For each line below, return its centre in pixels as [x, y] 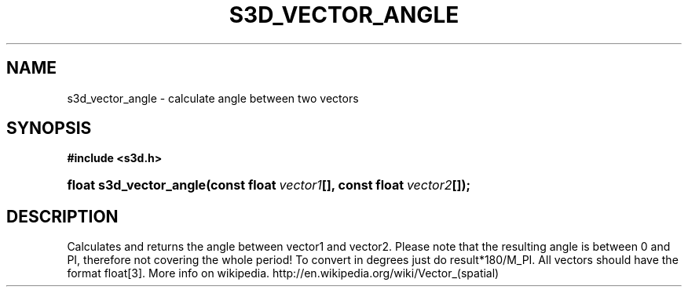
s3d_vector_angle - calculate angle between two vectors [213, 98]
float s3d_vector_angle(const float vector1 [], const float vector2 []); [269, 185]
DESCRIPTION [62, 216]
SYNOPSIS [49, 128]
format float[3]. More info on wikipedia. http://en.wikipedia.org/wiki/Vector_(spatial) [283, 273]
